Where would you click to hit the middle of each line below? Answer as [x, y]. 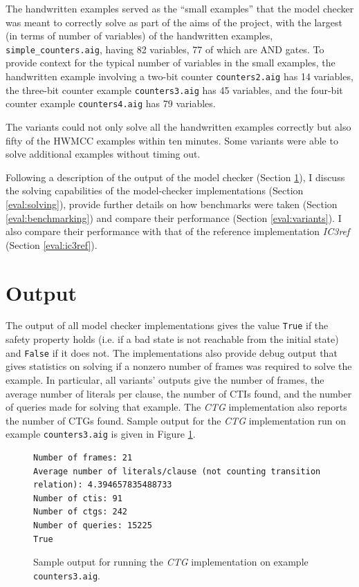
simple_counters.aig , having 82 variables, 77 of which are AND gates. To [165, 49]
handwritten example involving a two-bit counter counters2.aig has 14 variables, [179, 76]
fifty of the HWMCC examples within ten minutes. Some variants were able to [172, 140]
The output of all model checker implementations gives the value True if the [167, 325]
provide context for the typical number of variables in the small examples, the [171, 63]
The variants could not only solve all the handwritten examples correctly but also [178, 127]
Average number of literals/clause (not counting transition [177, 471]
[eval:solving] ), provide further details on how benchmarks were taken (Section [172, 204]
